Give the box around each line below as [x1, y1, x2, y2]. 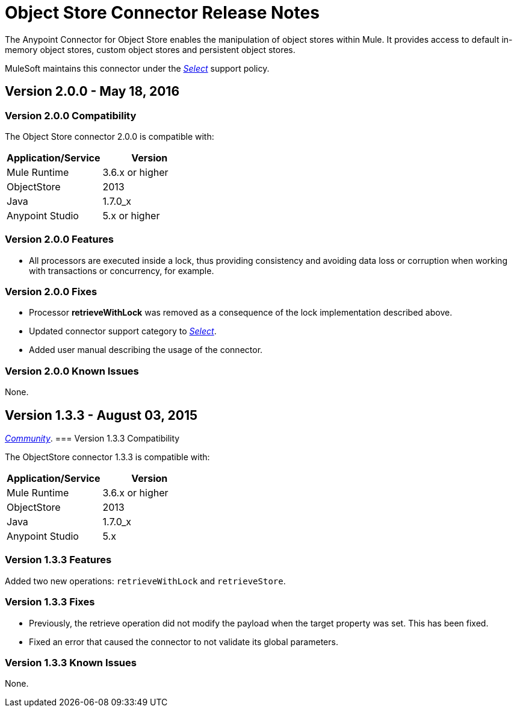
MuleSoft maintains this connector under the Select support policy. [5, 63, 270, 73]
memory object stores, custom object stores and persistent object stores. [5, 44, 296, 55]
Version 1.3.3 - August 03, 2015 [5, 407, 198, 423]
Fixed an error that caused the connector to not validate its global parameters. [29, 636, 338, 647]
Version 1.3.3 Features [5, 554, 112, 566]
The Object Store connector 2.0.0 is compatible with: [5, 131, 214, 142]
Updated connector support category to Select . [29, 326, 217, 337]
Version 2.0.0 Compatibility [5, 109, 137, 122]
